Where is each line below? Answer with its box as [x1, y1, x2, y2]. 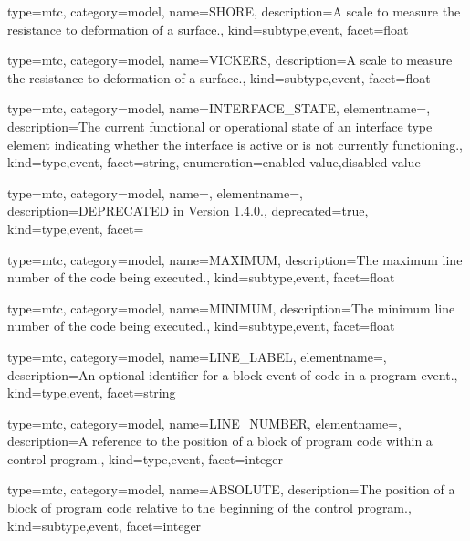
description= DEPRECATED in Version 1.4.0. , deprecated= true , [7, 201, 369, 220]
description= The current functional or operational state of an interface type [7, 116, 433, 135]
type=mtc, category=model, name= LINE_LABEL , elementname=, [7, 346, 387, 366]
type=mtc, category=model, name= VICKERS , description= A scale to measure [7, 50, 453, 69]
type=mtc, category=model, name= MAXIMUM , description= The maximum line [7, 249, 463, 269]
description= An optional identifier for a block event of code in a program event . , [7, 365, 458, 384]
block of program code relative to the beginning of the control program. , [7, 498, 412, 517]
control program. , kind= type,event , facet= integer [7, 449, 283, 468]
